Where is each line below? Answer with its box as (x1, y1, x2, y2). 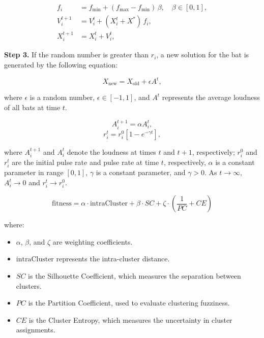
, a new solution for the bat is (156, 49, 249, 60)
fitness (52, 200, 72, 208)
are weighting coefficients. (52, 236, 133, 247)
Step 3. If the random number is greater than (4, 49, 149, 60)
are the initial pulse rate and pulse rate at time (12, 157, 159, 167)
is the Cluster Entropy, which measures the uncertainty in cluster (28, 314, 232, 325)
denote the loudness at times (67, 146, 156, 157)
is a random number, (30, 92, 95, 103)
